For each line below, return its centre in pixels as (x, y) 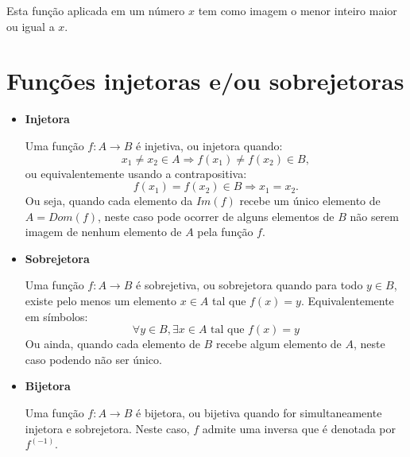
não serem (374, 216)
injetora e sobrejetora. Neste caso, (107, 428)
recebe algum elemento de (278, 344)
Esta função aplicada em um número (96, 10)
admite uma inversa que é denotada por (299, 428)
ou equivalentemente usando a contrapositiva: (136, 173)
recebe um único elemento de (310, 201)
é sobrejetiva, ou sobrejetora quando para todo (249, 285)
